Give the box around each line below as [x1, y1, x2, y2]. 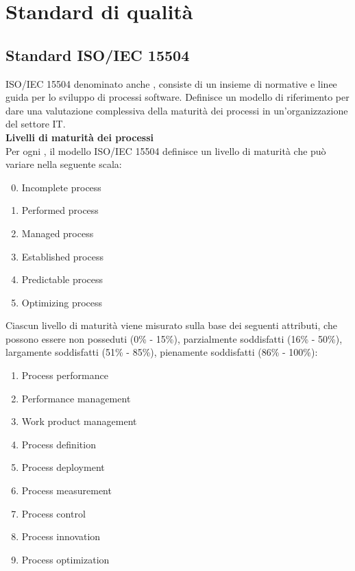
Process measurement [21, 483, 112, 498]
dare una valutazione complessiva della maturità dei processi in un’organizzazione [5, 103, 348, 117]
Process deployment [21, 460, 105, 474]
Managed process [21, 226, 94, 240]
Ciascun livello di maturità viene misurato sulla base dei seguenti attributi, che [5, 318, 337, 332]
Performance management [21, 391, 131, 405]
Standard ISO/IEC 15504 [5, 44, 190, 65]
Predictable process [21, 272, 103, 287]
